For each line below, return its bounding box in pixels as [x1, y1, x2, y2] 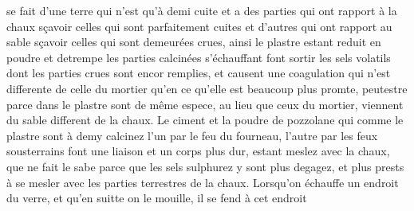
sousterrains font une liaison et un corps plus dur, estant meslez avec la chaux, [6, 143, 390, 159]
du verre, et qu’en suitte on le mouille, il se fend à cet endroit [6, 190, 307, 206]
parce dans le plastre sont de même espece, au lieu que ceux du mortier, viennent [6, 96, 404, 112]
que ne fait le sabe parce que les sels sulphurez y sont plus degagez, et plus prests [6, 158, 404, 174]
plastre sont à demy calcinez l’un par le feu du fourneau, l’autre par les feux [6, 127, 378, 143]
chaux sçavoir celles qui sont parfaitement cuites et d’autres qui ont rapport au [6, 18, 392, 34]
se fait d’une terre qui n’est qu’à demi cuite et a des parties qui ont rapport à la [6, 2, 397, 18]
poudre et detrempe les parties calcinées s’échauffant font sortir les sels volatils [6, 49, 391, 65]
